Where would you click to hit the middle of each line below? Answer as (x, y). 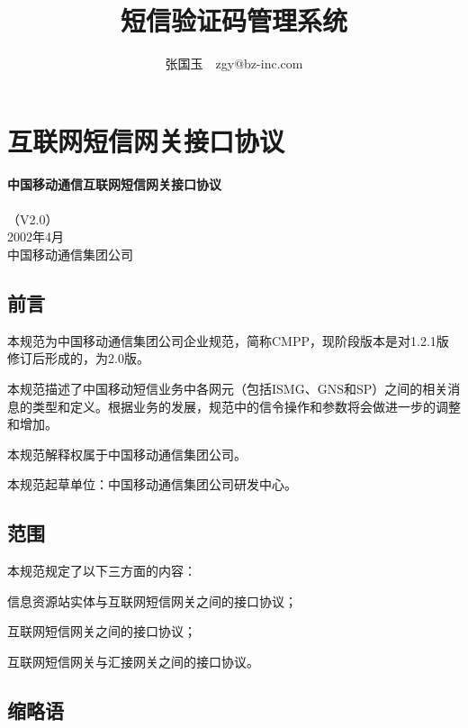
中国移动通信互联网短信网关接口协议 (114, 183)
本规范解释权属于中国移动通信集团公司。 (127, 454)
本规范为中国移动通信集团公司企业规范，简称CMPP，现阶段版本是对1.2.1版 (228, 340)
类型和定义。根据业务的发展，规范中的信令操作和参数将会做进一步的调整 (246, 406)
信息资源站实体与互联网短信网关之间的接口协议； (152, 601)
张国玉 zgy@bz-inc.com (234, 64)
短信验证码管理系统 (234, 20)
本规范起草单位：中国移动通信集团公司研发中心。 (152, 484)
